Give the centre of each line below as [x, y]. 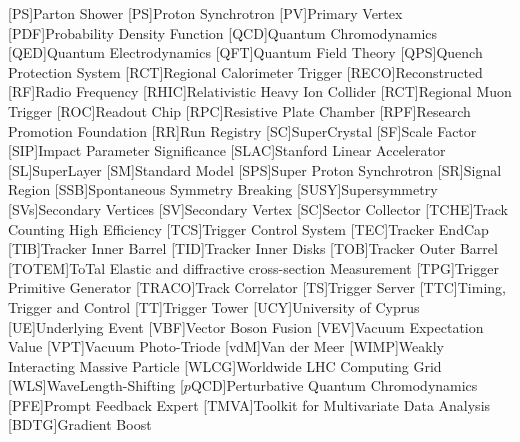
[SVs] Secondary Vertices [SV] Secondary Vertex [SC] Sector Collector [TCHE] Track [258, 208]
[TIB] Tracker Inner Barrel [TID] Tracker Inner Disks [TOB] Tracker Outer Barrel [253, 248]
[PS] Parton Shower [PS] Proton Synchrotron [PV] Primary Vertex [205, 13]
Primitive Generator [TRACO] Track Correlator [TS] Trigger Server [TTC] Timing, [257, 287]
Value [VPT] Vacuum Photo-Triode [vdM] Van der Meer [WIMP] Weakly [226, 346]
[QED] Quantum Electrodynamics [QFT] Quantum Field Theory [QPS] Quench [245, 52]
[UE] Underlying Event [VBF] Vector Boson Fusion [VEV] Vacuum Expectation [246, 326]
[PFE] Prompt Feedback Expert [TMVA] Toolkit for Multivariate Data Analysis [249, 404]
